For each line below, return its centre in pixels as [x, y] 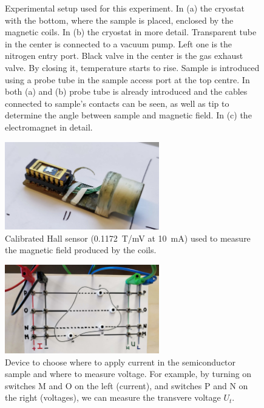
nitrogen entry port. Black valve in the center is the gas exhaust [124, 56]
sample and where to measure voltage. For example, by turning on [128, 374]
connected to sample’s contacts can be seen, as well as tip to [117, 103]
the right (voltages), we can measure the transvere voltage [113, 397]
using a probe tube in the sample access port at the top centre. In [127, 79]
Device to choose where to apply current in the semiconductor [120, 362]
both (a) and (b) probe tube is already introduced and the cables [126, 91]
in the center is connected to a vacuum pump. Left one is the [119, 43]
